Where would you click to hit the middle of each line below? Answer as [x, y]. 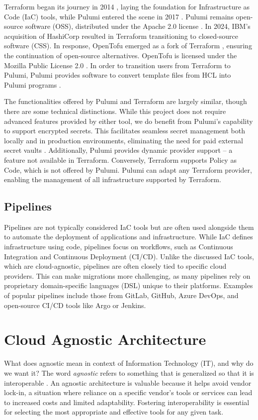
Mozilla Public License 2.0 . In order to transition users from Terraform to [117, 65]
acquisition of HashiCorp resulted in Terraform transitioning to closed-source [121, 36]
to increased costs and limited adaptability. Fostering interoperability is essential [127, 402]
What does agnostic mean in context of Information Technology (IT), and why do [129, 363]
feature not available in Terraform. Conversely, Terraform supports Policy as [120, 159]
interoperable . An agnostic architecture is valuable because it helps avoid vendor [128, 382]
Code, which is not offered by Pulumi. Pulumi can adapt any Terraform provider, [128, 169]
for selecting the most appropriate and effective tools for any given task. [114, 412]
